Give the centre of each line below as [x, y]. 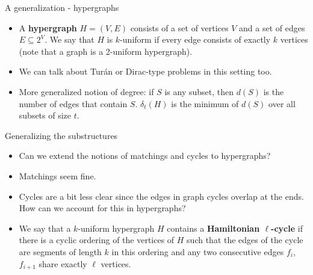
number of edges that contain [73, 103]
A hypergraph [48, 27]
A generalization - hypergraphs [62, 7]
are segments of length [60, 251]
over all [282, 103]
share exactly [63, 263]
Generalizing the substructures [61, 135]
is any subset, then [199, 91]
